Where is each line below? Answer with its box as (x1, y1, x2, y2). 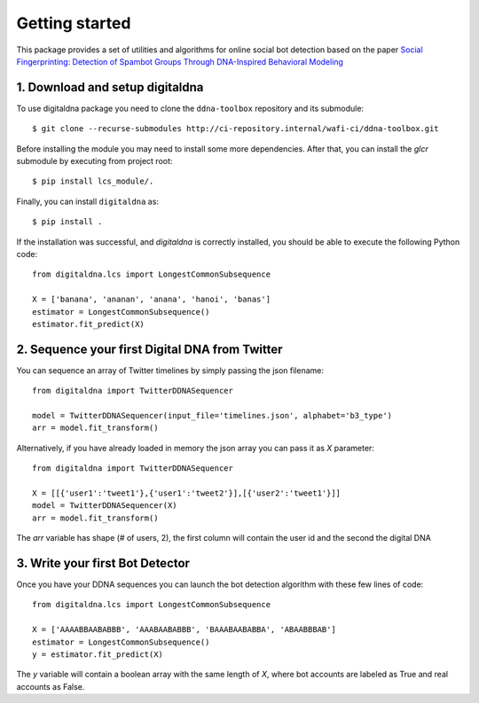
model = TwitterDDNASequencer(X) (32, 501, 177, 511)
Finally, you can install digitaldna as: (16, 196, 160, 207)
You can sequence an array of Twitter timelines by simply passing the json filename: (16, 364, 324, 376)
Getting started (16, 13, 131, 33)
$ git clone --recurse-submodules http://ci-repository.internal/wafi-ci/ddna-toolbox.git (32, 124, 439, 134)
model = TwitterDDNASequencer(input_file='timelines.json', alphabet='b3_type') (32, 410, 393, 420)
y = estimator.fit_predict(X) (32, 649, 164, 660)
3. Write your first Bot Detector (16, 555, 191, 571)
